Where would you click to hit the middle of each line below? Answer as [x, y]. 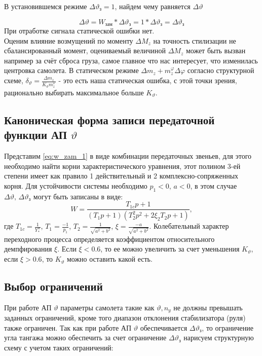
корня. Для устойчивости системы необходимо [76, 185]
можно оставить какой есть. [109, 259]
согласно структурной [221, 70]
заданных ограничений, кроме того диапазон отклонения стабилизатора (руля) [125, 318]
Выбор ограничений [53, 286]
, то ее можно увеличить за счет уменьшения [170, 249]
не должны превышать [208, 307]
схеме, [14, 80]
